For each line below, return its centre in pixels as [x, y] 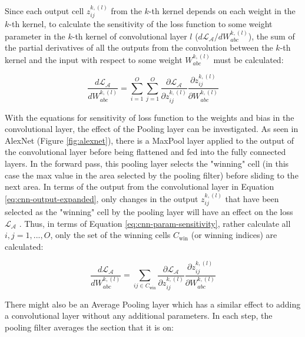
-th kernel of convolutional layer [130, 36]
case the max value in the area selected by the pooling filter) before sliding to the [152, 175]
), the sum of [271, 36]
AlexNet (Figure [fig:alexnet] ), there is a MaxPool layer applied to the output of [150, 140]
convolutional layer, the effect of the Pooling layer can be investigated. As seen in [152, 129]
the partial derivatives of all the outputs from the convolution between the [139, 47]
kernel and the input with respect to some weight [94, 59]
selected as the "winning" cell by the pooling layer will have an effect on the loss [149, 211]
